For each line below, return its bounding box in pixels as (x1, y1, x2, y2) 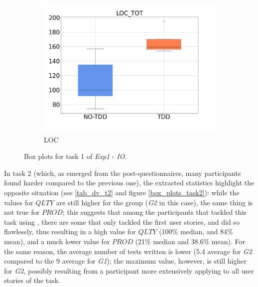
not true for (4, 207, 40, 217)
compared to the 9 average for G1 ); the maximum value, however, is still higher (4, 256, 247, 266)
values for (4, 197, 33, 207)
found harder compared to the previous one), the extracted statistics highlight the (4, 177, 255, 188)
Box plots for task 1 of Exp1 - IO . (24, 151, 127, 161)
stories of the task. (4, 275, 61, 286)
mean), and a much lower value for (4, 236, 110, 246)
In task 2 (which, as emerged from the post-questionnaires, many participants (4, 167, 241, 178)
